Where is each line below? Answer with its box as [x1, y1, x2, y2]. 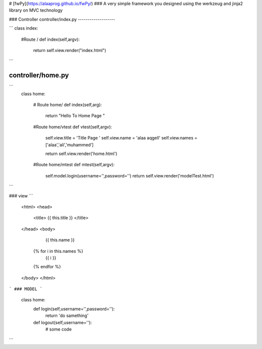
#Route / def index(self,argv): [21, 36, 80, 42]
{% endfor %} [33, 264, 61, 270]
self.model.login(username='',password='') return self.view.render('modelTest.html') [45, 173, 214, 178]
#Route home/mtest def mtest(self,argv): [33, 162, 115, 168]
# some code [45, 326, 72, 332]
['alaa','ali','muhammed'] [45, 141, 94, 148]
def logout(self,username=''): [33, 319, 92, 325]
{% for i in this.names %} [33, 248, 83, 254]
